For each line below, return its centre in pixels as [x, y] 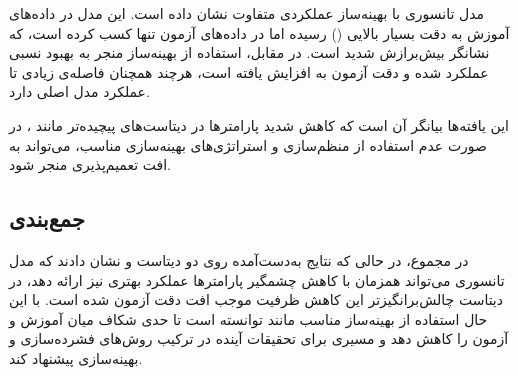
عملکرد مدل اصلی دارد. [79, 91]
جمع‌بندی [47, 218]
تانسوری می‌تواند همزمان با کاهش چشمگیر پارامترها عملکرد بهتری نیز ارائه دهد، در [257, 279]
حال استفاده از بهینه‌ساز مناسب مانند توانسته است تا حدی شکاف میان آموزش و [248, 318]
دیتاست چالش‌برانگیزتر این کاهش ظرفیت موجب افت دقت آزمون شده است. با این [256, 299]
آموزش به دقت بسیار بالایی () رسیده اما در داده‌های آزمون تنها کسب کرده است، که [259, 32]
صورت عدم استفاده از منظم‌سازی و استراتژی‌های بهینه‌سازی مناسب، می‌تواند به [248, 144]
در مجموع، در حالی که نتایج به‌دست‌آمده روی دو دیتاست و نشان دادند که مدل [239, 259]
